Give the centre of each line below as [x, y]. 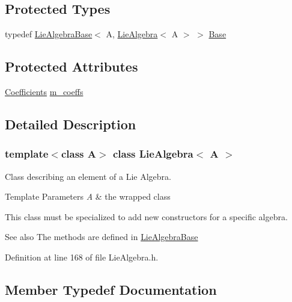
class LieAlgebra [153, 154]
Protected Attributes [71, 66]
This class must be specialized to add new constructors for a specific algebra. [146, 216]
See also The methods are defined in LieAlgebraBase [102, 237]
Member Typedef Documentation [111, 289]
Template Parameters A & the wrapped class [88, 196]
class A [79, 154]
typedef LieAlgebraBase [49, 34]
